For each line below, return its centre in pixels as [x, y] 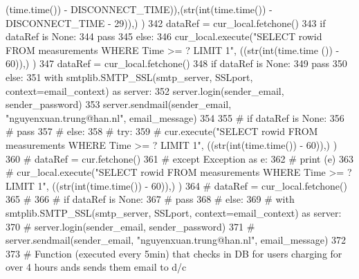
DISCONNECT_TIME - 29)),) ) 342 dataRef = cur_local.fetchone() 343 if [166, 22]
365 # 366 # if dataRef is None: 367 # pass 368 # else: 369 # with [150, 199]
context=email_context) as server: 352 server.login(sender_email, [145, 90]
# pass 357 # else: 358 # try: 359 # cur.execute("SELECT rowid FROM [162, 131]
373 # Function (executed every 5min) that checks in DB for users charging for [174, 253]
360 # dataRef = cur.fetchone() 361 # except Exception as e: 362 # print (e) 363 [179, 158]
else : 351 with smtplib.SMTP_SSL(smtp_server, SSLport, [129, 76]
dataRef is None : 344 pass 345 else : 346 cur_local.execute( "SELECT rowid [164, 36]
